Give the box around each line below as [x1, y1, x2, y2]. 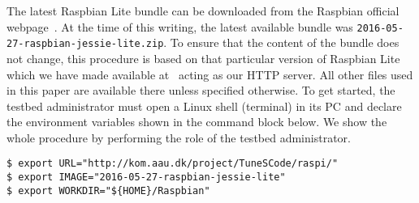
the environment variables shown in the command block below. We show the [6, 113, 387, 130]
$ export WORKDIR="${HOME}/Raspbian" [6, 184, 210, 197]
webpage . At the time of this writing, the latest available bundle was [6, 18, 353, 35]
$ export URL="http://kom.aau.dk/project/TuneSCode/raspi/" [6, 158, 339, 170]
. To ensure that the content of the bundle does [163, 34, 400, 51]
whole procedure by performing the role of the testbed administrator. [6, 129, 351, 146]
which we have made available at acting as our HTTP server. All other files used [6, 66, 413, 82]
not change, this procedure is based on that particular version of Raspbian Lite [6, 49, 400, 66]
